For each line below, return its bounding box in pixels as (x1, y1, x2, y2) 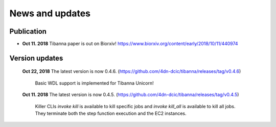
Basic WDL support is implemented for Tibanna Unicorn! (35, 80, 154, 86)
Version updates (9, 54, 63, 62)
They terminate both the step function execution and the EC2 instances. (35, 110, 187, 117)
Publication (9, 27, 47, 36)
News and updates (9, 8, 91, 19)
